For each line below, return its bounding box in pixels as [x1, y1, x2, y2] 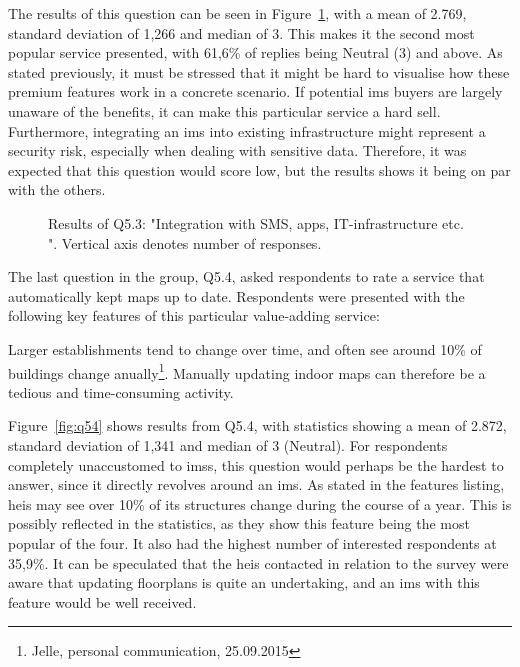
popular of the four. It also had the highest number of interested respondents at [8, 532, 497, 553]
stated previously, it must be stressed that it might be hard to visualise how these [8, 61, 510, 82]
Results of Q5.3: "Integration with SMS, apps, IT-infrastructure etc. [48, 212, 464, 233]
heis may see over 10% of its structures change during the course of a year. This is [8, 493, 512, 514]
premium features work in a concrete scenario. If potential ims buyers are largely [8, 81, 503, 102]
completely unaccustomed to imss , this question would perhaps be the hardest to [8, 454, 504, 475]
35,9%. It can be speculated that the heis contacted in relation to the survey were [8, 552, 509, 573]
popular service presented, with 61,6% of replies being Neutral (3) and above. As [8, 42, 503, 63]
